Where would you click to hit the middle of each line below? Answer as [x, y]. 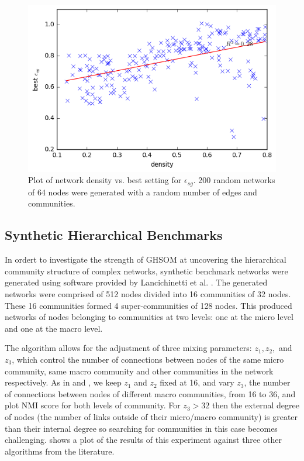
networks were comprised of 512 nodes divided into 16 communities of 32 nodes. [148, 293]
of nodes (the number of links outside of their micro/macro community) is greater [151, 416]
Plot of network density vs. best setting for [105, 180]
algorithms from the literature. [60, 451]
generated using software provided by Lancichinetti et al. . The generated [136, 282]
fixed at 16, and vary [197, 382]
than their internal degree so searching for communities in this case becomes [141, 428]
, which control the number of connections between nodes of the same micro [148, 359]
